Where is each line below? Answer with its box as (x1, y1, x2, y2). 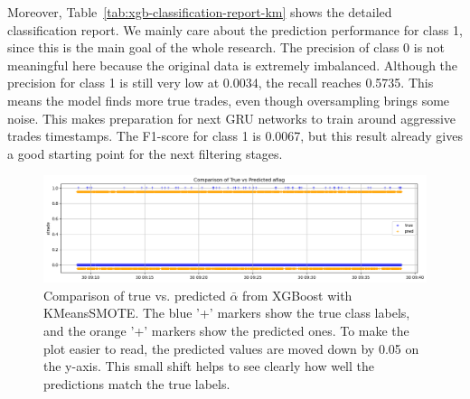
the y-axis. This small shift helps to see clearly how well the (43, 357, 375, 376)
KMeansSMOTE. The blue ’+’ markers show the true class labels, (43, 303, 410, 322)
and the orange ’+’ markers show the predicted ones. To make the (43, 320, 409, 339)
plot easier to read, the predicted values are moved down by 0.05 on (43, 339, 419, 357)
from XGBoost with (242, 285, 352, 304)
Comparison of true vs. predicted (43, 285, 226, 304)
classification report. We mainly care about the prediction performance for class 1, (7, 20, 463, 39)
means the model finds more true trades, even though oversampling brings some (7, 90, 450, 109)
